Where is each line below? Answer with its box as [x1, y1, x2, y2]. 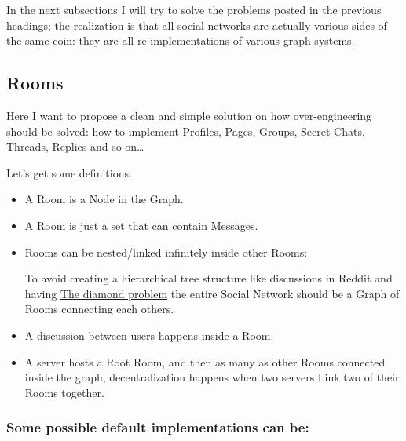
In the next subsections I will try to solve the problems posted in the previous [6, 2, 382, 17]
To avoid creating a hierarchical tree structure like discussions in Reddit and [24, 270, 393, 286]
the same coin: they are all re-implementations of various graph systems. [6, 32, 355, 49]
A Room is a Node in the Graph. [24, 191, 184, 207]
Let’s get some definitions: [6, 164, 132, 180]
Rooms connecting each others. [24, 301, 174, 317]
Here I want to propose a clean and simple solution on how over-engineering [6, 107, 372, 123]
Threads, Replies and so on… [6, 138, 144, 155]
